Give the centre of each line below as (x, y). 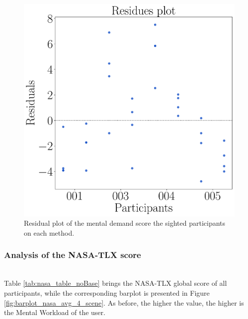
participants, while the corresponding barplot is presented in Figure (107, 292)
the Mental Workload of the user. (55, 312)
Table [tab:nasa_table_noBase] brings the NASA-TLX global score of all (116, 283)
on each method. (49, 232)
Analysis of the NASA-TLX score (73, 255)
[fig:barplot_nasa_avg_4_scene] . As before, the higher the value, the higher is (124, 302)
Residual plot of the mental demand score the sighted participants (125, 223)
